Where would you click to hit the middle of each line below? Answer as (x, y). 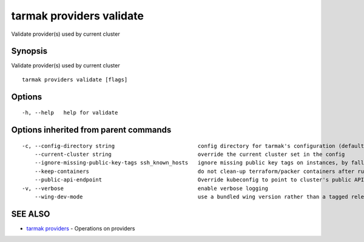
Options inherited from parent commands (91, 130)
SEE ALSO (31, 214)
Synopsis (29, 51)
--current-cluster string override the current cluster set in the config (190, 154)
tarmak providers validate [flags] (75, 79)
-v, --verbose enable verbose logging (145, 188)
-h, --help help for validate (70, 113)
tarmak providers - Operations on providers (81, 228)
